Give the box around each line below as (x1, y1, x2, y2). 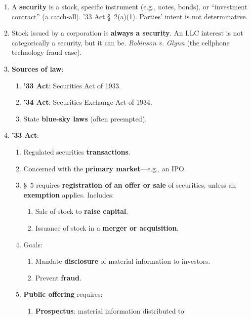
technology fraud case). (11, 47, 82, 57)
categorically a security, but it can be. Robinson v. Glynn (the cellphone (11, 37, 230, 47)
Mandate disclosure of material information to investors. (35, 256, 210, 266)
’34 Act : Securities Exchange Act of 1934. (23, 97, 152, 107)
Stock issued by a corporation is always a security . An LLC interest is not (11, 28, 243, 38)
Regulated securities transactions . (23, 146, 130, 157)
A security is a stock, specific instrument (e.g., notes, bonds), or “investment (11, 1, 248, 11)
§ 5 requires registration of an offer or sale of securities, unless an (23, 180, 236, 190)
